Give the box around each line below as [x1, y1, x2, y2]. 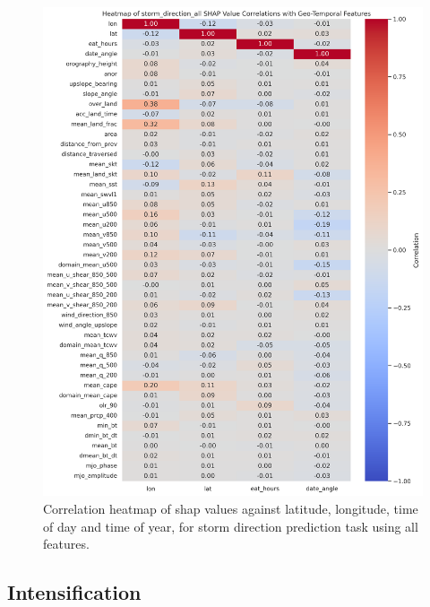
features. [43, 534, 90, 553]
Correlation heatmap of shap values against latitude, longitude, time [43, 499, 418, 518]
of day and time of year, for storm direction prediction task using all [43, 516, 418, 535]
